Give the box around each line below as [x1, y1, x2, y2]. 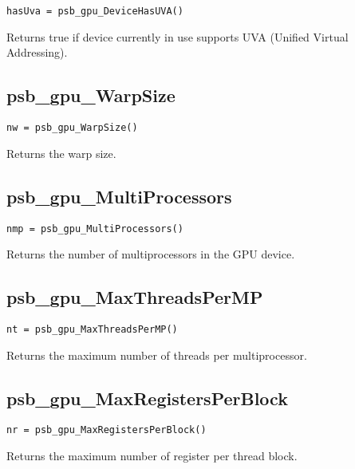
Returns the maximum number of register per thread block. [6, 447, 298, 464]
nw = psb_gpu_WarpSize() [6, 122, 138, 134]
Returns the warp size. [6, 144, 116, 161]
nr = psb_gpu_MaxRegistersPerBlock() [6, 424, 207, 436]
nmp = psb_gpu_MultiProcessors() [6, 223, 183, 235]
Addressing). [6, 44, 68, 61]
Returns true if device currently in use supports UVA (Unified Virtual [6, 28, 349, 45]
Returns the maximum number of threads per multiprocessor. [6, 346, 307, 363]
